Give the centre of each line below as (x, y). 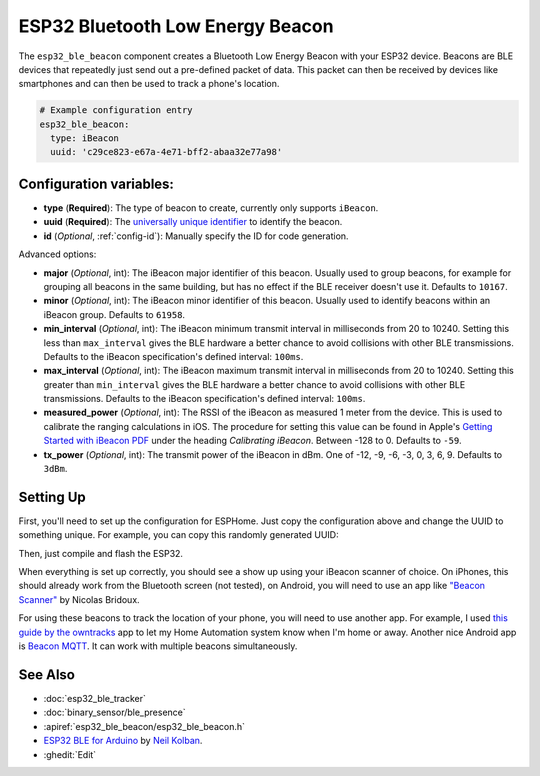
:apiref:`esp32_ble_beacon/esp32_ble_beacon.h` (144, 726)
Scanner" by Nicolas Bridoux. (79, 599)
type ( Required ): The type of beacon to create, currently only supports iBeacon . (211, 207)
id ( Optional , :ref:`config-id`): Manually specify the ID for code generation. (196, 236)
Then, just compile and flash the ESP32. (101, 553)
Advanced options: (57, 254)
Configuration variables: (96, 183)
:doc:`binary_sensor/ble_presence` (114, 712)
